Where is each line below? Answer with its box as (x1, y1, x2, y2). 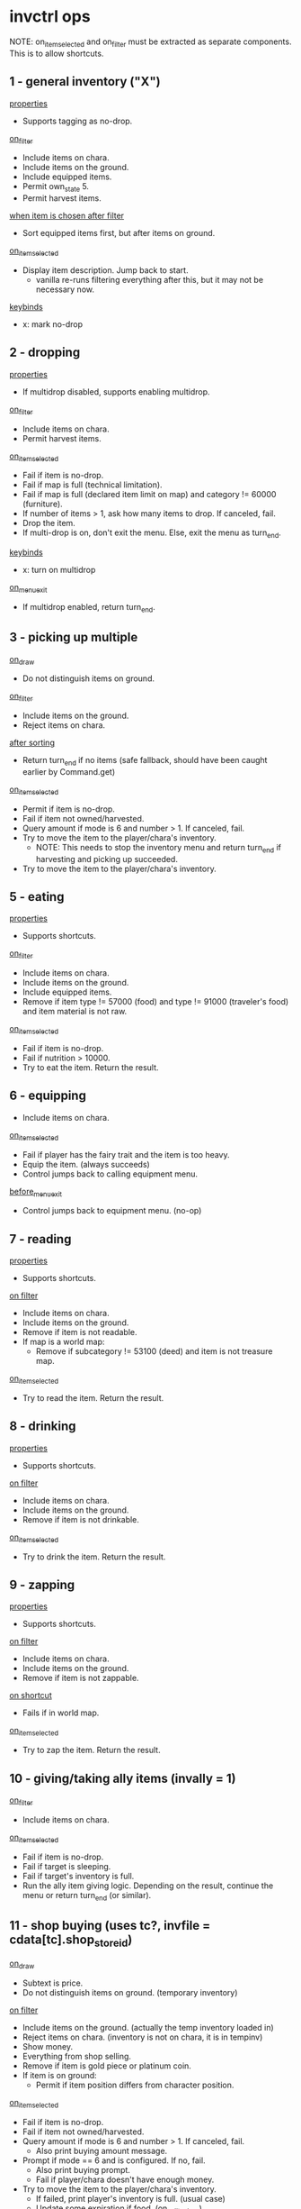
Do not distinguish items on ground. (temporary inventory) (22, 1987, 238, 1998)
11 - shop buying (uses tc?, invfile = (9, 1917, 211, 1933)
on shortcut (9, 1690, 52, 1701)
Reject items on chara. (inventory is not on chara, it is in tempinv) (22, 2032, 263, 2042)
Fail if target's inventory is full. (22, 1870, 135, 1881)
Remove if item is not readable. (22, 1327, 137, 1338)
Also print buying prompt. (35, 2164, 130, 2175)
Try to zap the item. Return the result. (22, 1745, 161, 1756)
